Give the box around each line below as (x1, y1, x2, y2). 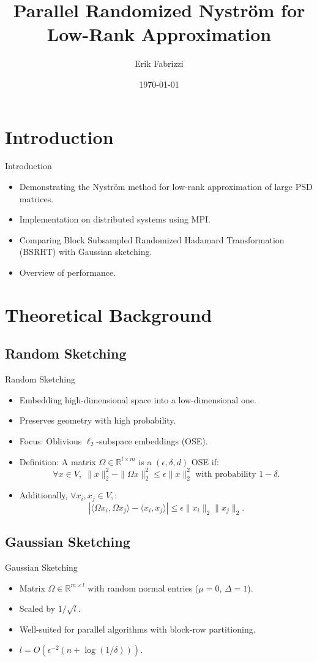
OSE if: (191, 455, 219, 468)
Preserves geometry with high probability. (19, 414, 176, 427)
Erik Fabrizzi (135, 57, 184, 70)
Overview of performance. (19, 266, 116, 278)
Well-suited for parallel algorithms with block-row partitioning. (19, 622, 256, 635)
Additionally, (19, 489, 68, 501)
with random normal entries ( (88, 581, 199, 594)
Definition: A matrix (19, 455, 96, 468)
